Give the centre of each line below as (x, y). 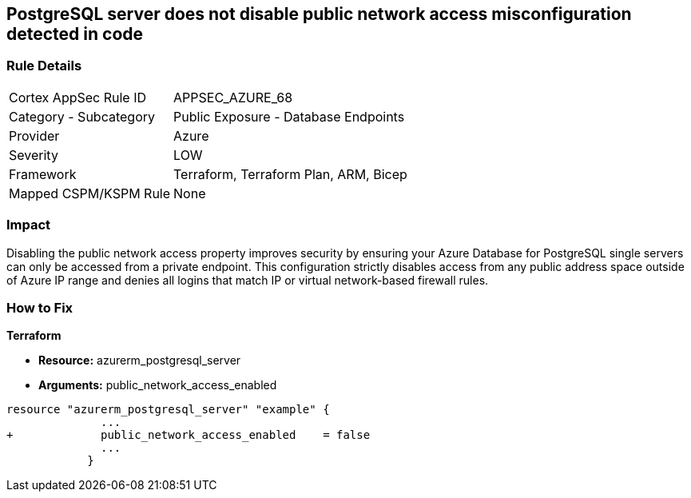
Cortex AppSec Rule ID (78, 97)
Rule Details (44, 66)
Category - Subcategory (82, 116)
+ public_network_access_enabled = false (189, 435)
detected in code (75, 34)
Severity (34, 155)
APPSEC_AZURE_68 (233, 97)
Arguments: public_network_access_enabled (158, 385)
